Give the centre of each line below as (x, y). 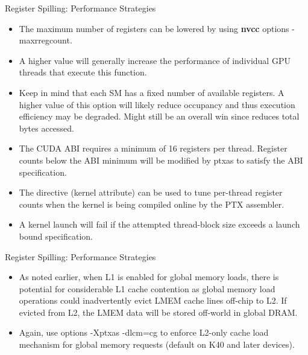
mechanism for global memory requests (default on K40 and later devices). (157, 344)
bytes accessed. (46, 128)
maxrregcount (44, 40)
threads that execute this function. (83, 72)
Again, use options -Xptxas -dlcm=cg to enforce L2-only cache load (144, 332)
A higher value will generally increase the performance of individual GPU (155, 60)
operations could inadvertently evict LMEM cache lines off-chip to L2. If (153, 300)
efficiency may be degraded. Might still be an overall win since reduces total (159, 116)
